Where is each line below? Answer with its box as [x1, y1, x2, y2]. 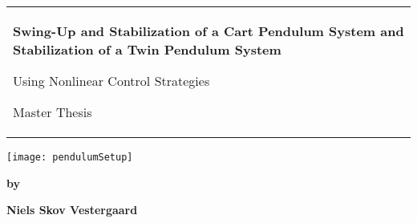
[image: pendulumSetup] [6, 152, 133, 163]
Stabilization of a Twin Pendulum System [13, 40, 281, 59]
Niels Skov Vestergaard [6, 201, 138, 218]
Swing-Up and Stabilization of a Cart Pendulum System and [13, 22, 404, 40]
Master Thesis [13, 103, 92, 121]
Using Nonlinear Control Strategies [13, 71, 210, 90]
